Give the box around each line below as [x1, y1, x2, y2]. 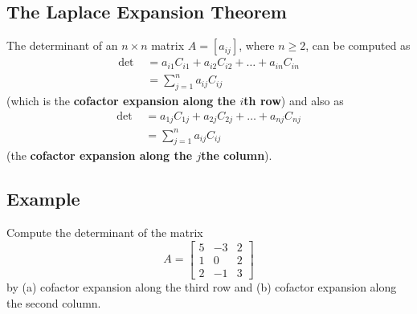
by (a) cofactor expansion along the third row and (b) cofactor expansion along [6, 278, 397, 295]
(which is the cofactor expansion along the [6, 92, 236, 109]
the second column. [6, 294, 101, 311]
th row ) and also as [243, 92, 344, 109]
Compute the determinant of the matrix [6, 224, 203, 241]
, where [239, 37, 275, 54]
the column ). [201, 147, 272, 164]
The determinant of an [6, 37, 118, 54]
